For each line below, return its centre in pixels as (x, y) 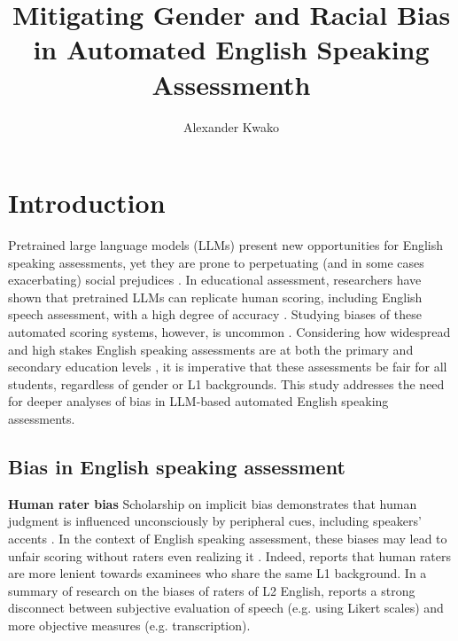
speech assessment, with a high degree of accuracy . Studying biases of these (215, 314)
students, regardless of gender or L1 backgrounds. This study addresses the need (226, 383)
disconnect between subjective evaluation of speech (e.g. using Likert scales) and (226, 608)
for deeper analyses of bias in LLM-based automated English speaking (198, 401)
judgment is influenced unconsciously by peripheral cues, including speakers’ (215, 521)
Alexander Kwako (231, 126)
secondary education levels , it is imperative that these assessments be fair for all (228, 367)
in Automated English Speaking (231, 49)
